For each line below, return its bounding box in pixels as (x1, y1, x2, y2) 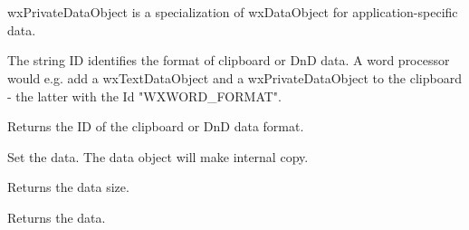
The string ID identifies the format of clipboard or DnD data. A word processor (7, 51, 450, 70)
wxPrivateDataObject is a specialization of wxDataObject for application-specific (7, 3, 458, 22)
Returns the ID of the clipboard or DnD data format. (7, 117, 304, 136)
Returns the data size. (7, 177, 129, 196)
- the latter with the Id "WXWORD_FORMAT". (7, 86, 282, 105)
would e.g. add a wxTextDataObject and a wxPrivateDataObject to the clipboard (7, 68, 462, 87)
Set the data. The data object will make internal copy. (7, 147, 309, 166)
